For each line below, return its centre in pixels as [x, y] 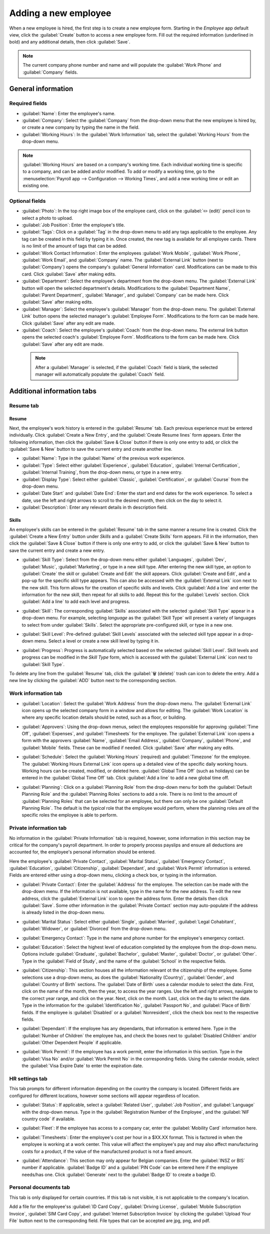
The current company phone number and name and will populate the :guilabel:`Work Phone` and [122, 65]
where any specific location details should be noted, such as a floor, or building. [104, 717]
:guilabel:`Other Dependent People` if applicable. [72, 1043]
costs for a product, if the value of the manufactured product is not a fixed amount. [107, 1151]
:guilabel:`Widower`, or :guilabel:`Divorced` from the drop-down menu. [94, 929]
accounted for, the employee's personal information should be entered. [82, 852]
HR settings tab [28, 1078]
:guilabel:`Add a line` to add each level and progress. [76, 601]
